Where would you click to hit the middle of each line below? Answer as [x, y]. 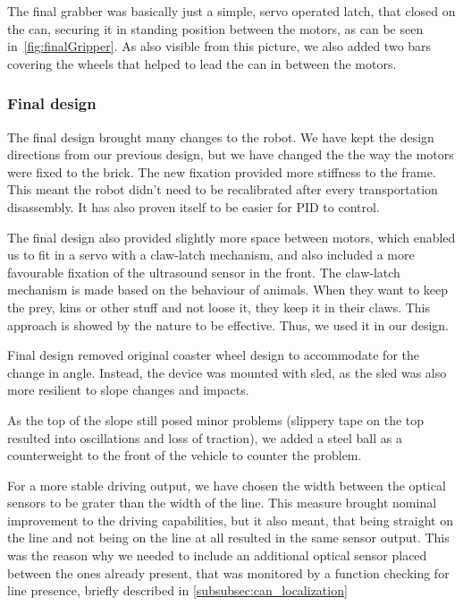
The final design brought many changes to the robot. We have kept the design [221, 137]
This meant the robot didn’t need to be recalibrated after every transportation [223, 189]
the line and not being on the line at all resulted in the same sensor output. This [228, 538]
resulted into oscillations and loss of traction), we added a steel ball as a [205, 437]
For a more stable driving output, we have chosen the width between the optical [227, 485]
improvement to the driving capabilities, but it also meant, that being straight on [230, 520]
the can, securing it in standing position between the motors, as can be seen [215, 28]
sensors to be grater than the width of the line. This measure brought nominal [222, 503]
